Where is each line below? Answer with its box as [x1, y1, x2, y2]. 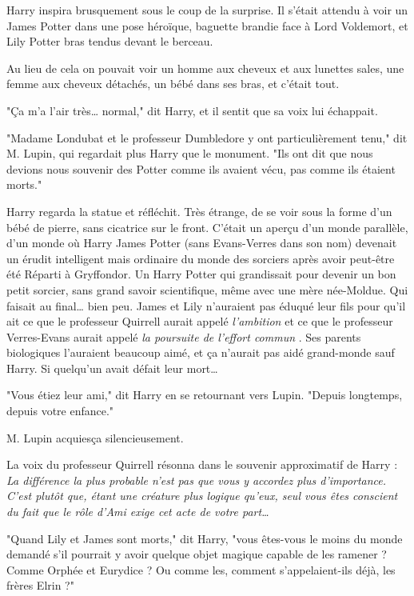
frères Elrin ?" [6, 577, 74, 594]
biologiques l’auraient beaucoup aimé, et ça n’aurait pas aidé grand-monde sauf [6, 344, 395, 361]
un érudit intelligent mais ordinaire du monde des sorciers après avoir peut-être [6, 250, 395, 266]
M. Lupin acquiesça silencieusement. [6, 429, 184, 446]
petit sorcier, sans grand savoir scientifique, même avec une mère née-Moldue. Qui [6, 281, 408, 298]
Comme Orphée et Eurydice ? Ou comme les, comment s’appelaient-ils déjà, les [6, 561, 396, 578]
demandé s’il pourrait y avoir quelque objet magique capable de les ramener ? [6, 546, 387, 562]
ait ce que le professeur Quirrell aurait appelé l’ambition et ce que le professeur [6, 313, 393, 330]
